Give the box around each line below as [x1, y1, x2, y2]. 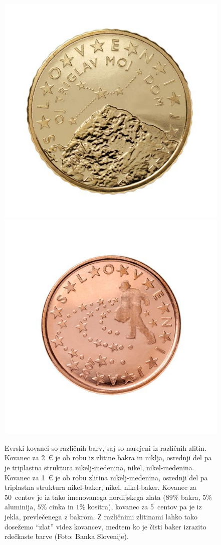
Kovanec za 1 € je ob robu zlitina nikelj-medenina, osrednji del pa [5, 472, 208, 482]
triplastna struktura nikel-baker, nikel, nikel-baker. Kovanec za [5, 482, 197, 492]
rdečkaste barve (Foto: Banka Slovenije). [5, 531, 129, 541]
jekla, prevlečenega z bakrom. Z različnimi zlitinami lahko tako [5, 511, 198, 521]
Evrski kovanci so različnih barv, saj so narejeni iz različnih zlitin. [5, 442, 206, 453]
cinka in [49, 501, 74, 512]
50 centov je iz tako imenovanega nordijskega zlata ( [5, 491, 166, 502]
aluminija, [5, 501, 36, 512]
